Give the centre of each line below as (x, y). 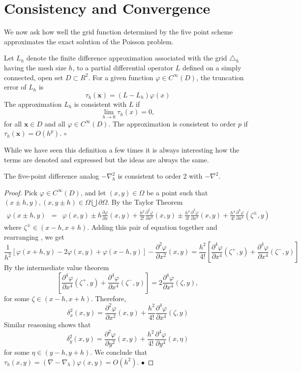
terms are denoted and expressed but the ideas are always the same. (106, 159)
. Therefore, (108, 298)
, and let (93, 192)
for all (13, 123)
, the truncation (220, 77)
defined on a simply (212, 67)
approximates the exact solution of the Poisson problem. (89, 41)
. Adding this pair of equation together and (152, 227)
